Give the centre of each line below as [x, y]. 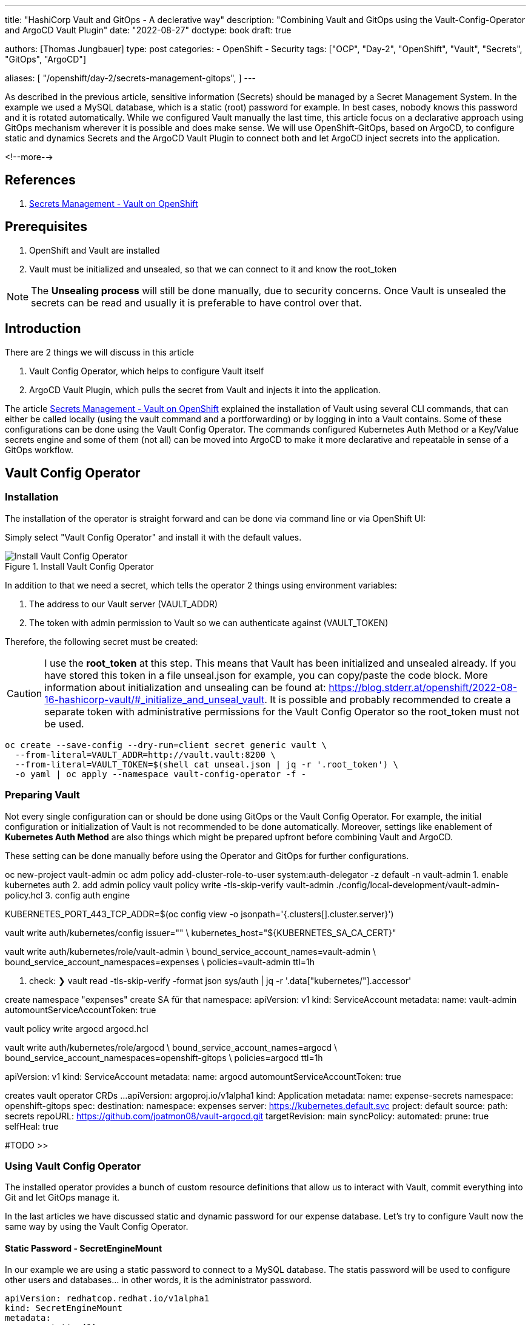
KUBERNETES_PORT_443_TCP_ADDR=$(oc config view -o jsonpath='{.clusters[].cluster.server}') [199, 914]
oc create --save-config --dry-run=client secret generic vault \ [166, 745]
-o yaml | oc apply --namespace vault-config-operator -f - [161, 774]
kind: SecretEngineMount [64, 1308]
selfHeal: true [32, 1126]
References [40, 180]
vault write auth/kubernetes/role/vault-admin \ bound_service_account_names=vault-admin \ [190, 951]
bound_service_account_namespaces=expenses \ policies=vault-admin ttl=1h [160, 962]
